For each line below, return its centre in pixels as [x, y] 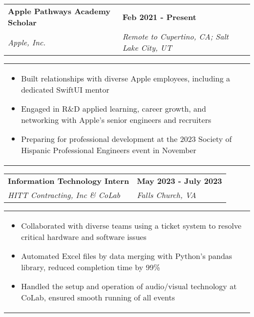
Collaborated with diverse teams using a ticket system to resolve [131, 226]
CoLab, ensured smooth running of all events [98, 297]
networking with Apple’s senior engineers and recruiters [116, 120]
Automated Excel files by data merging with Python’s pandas [127, 256]
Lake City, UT [147, 48]
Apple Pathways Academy [59, 11]
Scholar [22, 22]
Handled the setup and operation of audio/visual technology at [129, 286]
